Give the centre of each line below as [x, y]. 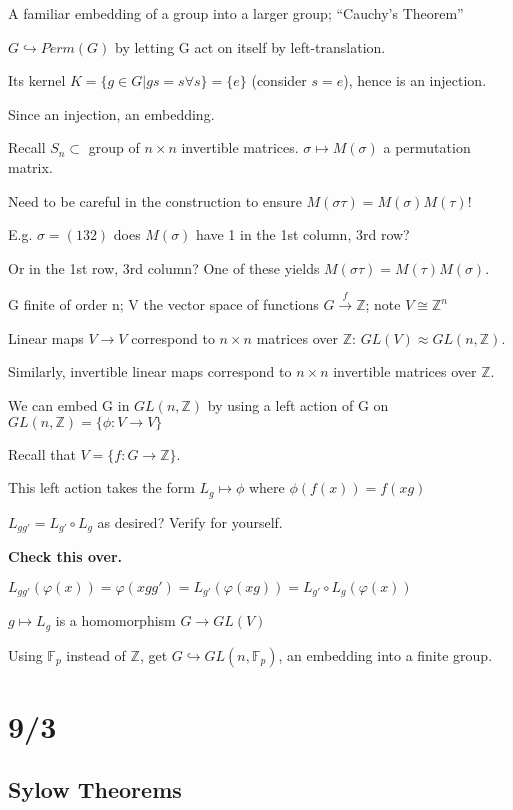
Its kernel [37, 80]
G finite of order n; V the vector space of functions [163, 304]
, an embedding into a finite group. [385, 654]
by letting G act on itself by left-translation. [250, 46]
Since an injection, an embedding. [111, 113]
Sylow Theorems [95, 789]
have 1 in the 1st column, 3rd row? [303, 234]
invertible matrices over [405, 371]
